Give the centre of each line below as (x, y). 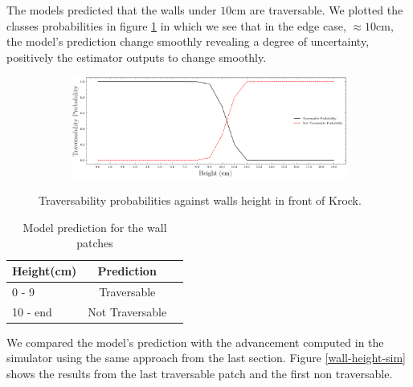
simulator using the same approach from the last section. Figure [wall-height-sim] (206, 358)
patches (95, 243)
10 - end (32, 311)
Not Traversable (127, 311)
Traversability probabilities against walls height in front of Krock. (200, 200)
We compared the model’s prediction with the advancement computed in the (195, 342)
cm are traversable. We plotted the (317, 10)
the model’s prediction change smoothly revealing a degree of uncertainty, (188, 41)
